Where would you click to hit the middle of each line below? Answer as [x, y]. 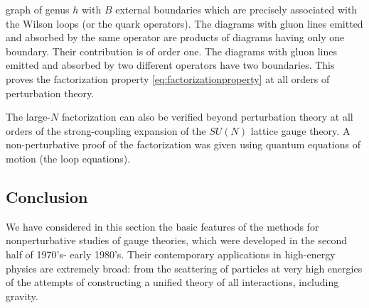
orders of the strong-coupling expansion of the [106, 130]
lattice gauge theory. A [300, 130]
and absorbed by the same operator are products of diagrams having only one [175, 37]
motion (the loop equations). [68, 158]
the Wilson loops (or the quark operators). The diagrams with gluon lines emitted [184, 23]
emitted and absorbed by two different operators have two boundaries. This [170, 65]
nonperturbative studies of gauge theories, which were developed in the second [176, 240]
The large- [28, 117]
